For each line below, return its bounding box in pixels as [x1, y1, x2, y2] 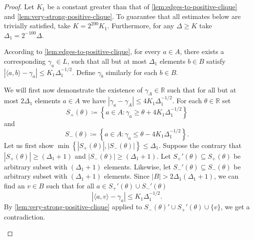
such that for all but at [167, 84, 236, 94]
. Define [72, 67, 95, 77]
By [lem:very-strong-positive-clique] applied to [4, 202, 142, 212]
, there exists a [180, 46, 224, 56]
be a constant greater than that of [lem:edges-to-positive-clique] [47, 1, 237, 11]
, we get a [220, 202, 250, 212]
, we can [214, 171, 239, 181]
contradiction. [4, 211, 45, 222]
